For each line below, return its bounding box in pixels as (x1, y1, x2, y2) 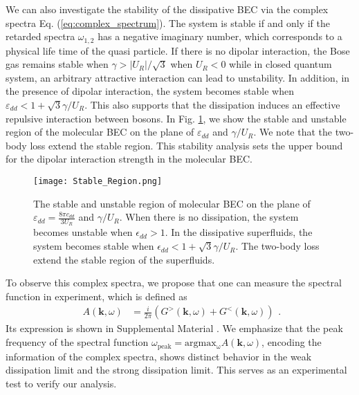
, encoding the (261, 335, 322, 349)
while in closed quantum (229, 57, 332, 71)
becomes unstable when (33, 225, 133, 239)
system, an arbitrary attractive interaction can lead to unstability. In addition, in (6, 70, 350, 84)
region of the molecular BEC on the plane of (6, 125, 194, 139)
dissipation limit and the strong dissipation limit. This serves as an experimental (6, 362, 347, 377)
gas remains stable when (6, 57, 109, 71)
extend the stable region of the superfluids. (33, 252, 215, 266)
